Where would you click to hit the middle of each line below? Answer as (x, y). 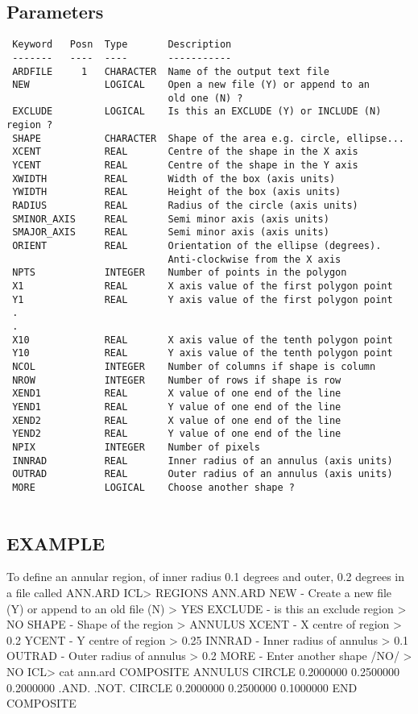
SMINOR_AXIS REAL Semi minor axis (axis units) (171, 219)
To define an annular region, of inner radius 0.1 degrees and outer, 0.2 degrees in (206, 577)
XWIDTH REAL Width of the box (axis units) (174, 178)
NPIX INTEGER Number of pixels (136, 447)
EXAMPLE (56, 543)
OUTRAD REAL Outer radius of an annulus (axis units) (203, 474)
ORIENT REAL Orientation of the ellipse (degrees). (197, 246)
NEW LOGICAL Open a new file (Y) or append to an (191, 85)
